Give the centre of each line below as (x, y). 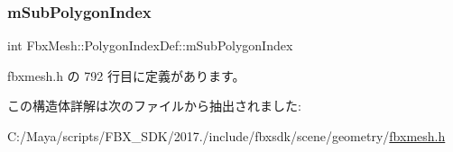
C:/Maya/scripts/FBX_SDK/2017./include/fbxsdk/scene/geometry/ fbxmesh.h (226, 136)
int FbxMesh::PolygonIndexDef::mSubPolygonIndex (150, 45)
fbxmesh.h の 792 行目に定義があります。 (126, 75)
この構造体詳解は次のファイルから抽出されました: (154, 106)
